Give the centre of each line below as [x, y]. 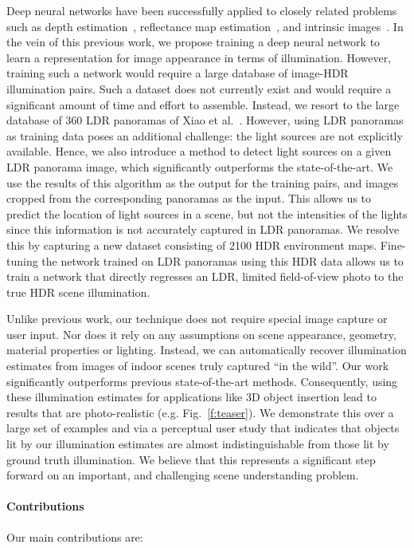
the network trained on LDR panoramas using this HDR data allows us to [223, 260]
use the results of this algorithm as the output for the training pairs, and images [203, 182]
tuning [22, 260]
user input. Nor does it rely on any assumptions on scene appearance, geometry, [201, 334]
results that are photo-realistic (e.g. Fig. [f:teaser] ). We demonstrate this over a [200, 412]
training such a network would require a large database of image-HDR [178, 73]
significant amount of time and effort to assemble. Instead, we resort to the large [203, 104]
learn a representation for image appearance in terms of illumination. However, [199, 57]
